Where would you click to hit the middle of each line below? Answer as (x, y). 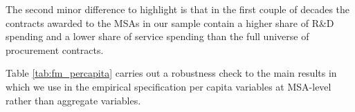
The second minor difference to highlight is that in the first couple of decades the (178, 9)
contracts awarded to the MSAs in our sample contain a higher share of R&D (170, 22)
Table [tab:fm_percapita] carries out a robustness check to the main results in (171, 73)
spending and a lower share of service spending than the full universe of (157, 36)
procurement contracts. (55, 49)
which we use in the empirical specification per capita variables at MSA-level (169, 86)
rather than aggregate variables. (73, 100)
